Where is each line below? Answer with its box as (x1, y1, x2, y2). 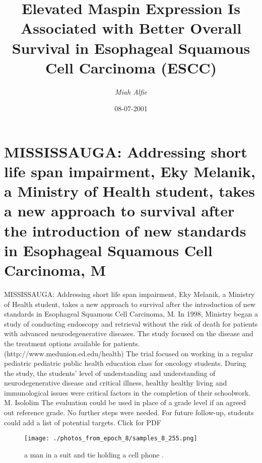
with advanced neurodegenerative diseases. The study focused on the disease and (4, 328, 253, 339)
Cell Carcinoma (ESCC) (45, 57, 217, 78)
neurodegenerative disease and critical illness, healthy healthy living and (4, 377, 227, 388)
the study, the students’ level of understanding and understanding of (4, 367, 216, 378)
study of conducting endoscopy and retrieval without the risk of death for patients (4, 318, 258, 329)
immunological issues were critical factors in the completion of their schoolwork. (4, 387, 250, 398)
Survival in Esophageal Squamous (12, 37, 250, 58)
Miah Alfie (115, 86, 147, 97)
